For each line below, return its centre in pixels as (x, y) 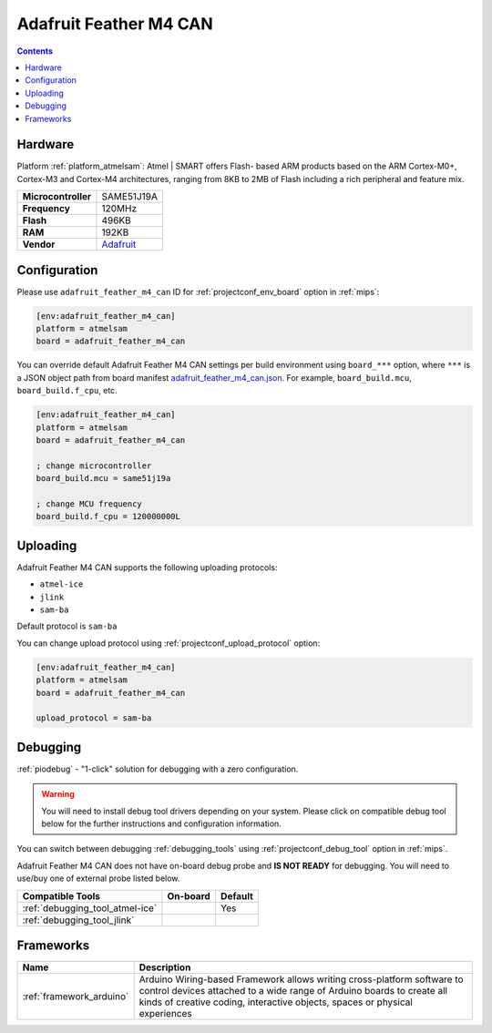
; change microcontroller (94, 465)
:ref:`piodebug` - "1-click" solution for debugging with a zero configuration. (158, 769)
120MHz (119, 209)
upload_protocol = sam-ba (94, 718)
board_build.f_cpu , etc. (67, 391)
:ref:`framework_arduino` (76, 997)
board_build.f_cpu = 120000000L (108, 516)
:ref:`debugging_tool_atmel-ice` (90, 908)
